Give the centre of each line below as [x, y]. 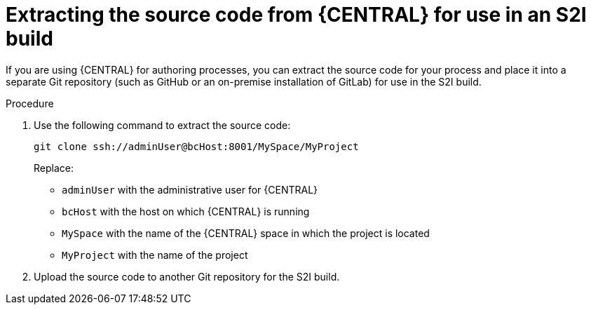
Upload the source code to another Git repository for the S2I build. [187, 276]
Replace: [54, 168]
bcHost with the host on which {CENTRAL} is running [186, 211]
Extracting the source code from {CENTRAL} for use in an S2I [296, 15]
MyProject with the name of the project [155, 255]
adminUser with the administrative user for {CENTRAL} [190, 189]
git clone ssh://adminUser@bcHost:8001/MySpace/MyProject [196, 146]
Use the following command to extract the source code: [162, 125]
